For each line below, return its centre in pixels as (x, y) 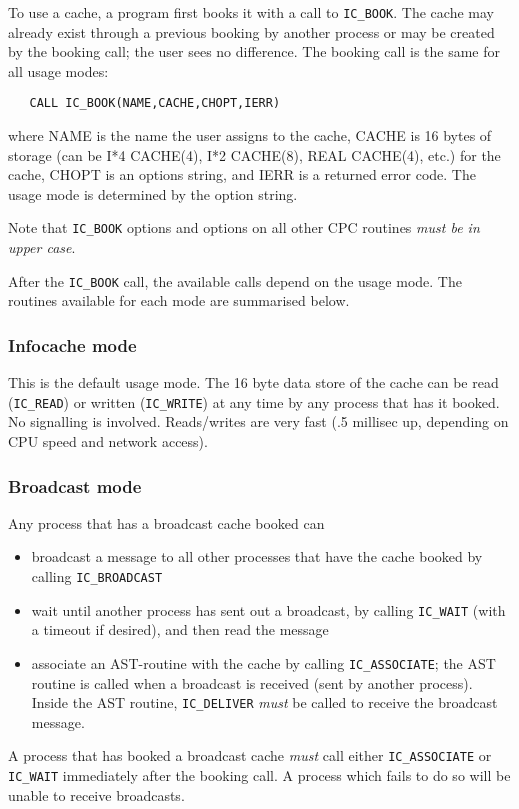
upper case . (42, 247)
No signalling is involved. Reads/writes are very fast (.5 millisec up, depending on (258, 421)
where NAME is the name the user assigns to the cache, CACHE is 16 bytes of (250, 135)
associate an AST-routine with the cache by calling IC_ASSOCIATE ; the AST (263, 662)
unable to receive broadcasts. (96, 794)
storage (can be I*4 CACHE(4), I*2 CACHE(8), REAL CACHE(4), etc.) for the (254, 154)
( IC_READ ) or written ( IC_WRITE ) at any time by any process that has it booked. (254, 401)
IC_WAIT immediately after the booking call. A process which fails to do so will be (259, 775)
